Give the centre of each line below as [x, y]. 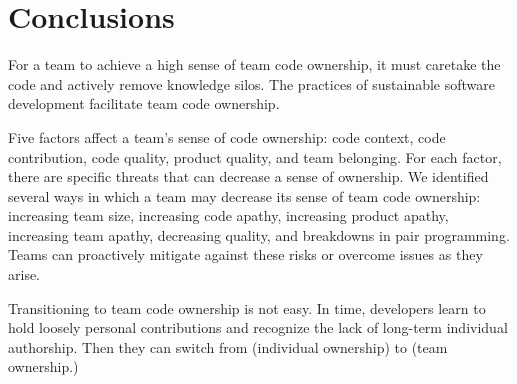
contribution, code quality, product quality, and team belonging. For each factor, [255, 156]
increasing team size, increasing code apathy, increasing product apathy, [228, 215]
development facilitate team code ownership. [144, 103]
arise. [24, 274]
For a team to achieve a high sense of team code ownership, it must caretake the [254, 64]
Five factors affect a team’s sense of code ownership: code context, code [227, 136]
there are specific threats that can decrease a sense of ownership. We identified [248, 176]
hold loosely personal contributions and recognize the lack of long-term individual [258, 327]
